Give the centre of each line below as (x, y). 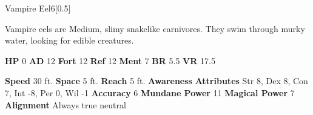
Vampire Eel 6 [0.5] (38, 8)
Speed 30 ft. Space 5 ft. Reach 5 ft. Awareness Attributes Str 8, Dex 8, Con (156, 81)
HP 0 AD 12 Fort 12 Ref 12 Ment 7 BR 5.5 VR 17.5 (110, 60)
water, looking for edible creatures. (69, 40)
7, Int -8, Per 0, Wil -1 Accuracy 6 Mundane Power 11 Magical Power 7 (150, 92)
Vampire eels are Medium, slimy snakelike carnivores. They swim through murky (155, 28)
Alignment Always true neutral (66, 104)
